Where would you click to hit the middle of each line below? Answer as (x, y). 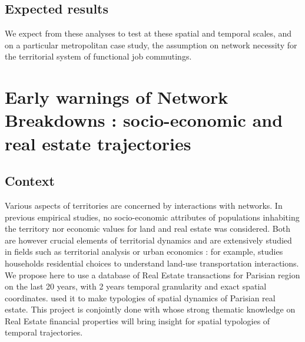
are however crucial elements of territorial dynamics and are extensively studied (148, 240)
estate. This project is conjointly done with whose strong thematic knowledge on (150, 309)
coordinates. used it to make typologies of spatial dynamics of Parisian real (140, 297)
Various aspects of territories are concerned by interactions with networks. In (144, 205)
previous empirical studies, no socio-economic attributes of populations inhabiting (152, 217)
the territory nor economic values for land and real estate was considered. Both (147, 228)
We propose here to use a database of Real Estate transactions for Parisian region (152, 274)
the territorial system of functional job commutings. (98, 56)
